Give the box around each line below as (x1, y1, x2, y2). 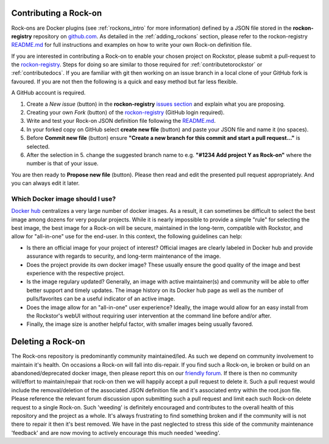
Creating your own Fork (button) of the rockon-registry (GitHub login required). (26, 109, 225, 116)
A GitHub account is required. (11, 89, 86, 97)
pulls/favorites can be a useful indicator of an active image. (26, 295, 175, 302)
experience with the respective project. (26, 269, 125, 277)
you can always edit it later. (11, 179, 80, 187)
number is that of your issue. (26, 160, 99, 167)
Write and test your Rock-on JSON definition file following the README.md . (26, 117, 216, 125)
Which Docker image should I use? (11, 195, 116, 203)
